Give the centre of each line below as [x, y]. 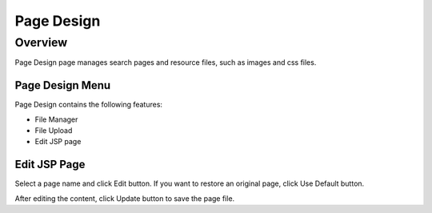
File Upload [54, 131]
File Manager [56, 119]
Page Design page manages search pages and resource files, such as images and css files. [166, 62]
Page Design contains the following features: [89, 105]
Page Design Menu [63, 85]
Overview [41, 42]
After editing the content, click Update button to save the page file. [125, 198]
